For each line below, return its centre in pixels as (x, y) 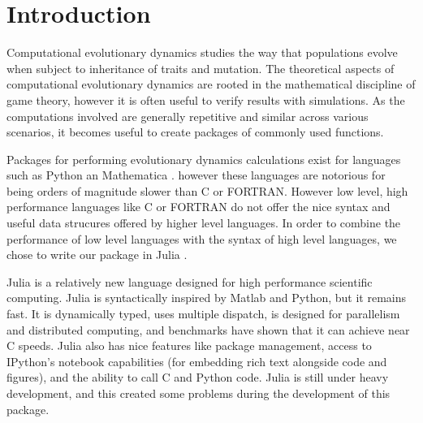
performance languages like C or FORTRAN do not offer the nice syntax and (199, 207)
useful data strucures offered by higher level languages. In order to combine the (204, 223)
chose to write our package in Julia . (97, 255)
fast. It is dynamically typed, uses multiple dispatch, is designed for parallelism (203, 314)
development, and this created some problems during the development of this (199, 393)
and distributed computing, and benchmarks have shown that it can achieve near (208, 329)
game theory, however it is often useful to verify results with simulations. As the (206, 99)
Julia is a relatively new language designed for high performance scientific (190, 281)
